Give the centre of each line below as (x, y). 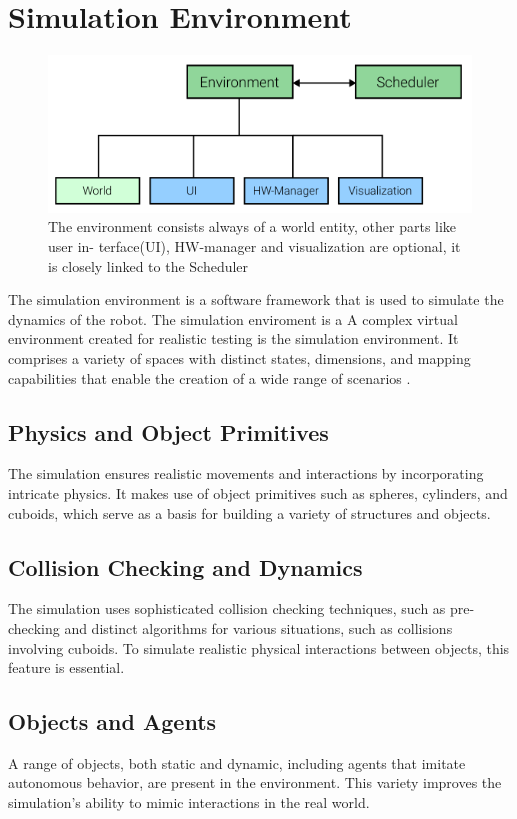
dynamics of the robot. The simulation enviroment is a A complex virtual (233, 318)
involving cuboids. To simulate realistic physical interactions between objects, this (259, 647)
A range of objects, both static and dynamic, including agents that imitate (237, 762)
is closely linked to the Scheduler (148, 265)
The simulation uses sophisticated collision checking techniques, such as (227, 608)
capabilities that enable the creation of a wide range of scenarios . (209, 377)
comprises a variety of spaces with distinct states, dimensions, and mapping (239, 357)
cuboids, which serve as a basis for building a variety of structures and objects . (249, 512)
